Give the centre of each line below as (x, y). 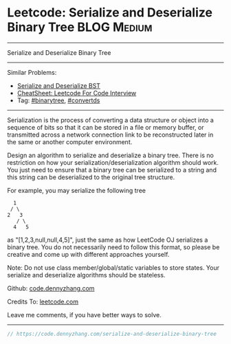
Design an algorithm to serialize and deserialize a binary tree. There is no (111, 155)
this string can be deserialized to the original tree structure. (91, 177)
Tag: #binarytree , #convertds (58, 100)
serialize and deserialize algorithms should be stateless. (86, 275)
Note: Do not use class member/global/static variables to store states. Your (113, 267)
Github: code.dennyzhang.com (51, 288)
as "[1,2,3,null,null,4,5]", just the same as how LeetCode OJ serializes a (108, 240)
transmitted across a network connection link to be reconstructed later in (110, 135)
